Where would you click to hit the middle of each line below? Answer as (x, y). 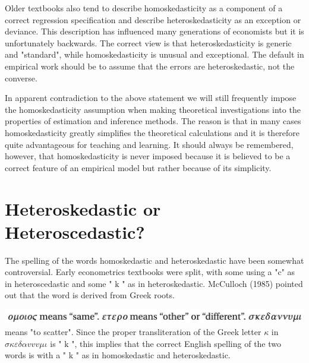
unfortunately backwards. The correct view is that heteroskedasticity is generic (148, 42)
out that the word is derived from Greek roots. (90, 295)
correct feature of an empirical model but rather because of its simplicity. (138, 167)
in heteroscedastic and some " (59, 283)
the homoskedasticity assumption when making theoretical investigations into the (153, 109)
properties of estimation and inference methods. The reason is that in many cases (153, 121)
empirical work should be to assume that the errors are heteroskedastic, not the (150, 66)
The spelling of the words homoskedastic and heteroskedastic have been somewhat (154, 260)
